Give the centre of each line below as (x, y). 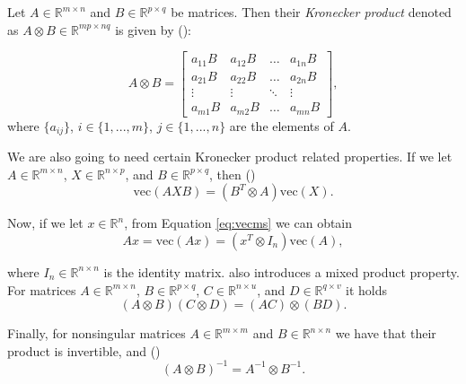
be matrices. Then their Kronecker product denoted (311, 12)
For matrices (42, 289)
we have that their (386, 333)
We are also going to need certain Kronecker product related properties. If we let (230, 157)
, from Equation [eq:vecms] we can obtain (238, 223)
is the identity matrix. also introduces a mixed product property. (281, 271)
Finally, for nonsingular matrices (97, 333)
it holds (367, 289)
